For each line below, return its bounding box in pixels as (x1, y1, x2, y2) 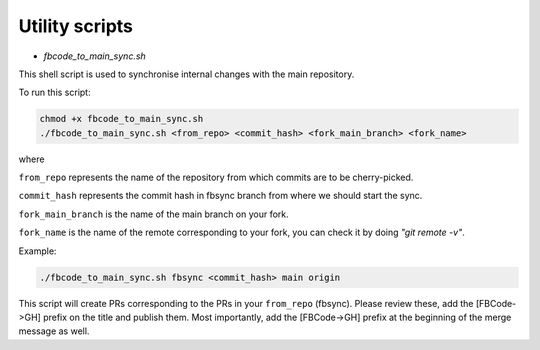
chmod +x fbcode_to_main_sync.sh (39, 113, 204, 125)
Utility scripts (18, 15, 134, 37)
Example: (18, 245, 57, 257)
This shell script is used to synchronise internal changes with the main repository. (18, 68, 355, 80)
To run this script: (18, 86, 91, 99)
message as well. (18, 325, 90, 337)
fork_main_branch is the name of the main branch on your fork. (18, 208, 289, 220)
